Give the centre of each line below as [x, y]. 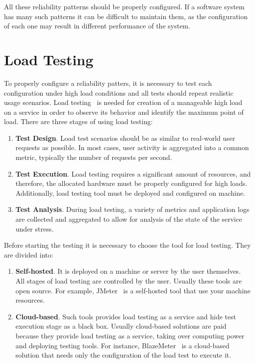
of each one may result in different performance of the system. [97, 26]
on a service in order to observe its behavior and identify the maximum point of [124, 112]
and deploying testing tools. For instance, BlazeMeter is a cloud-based [122, 345]
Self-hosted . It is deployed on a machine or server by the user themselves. [128, 271]
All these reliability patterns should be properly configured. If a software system [124, 6]
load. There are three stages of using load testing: [78, 121]
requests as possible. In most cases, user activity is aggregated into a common [132, 147]
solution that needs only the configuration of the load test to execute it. [123, 355]
